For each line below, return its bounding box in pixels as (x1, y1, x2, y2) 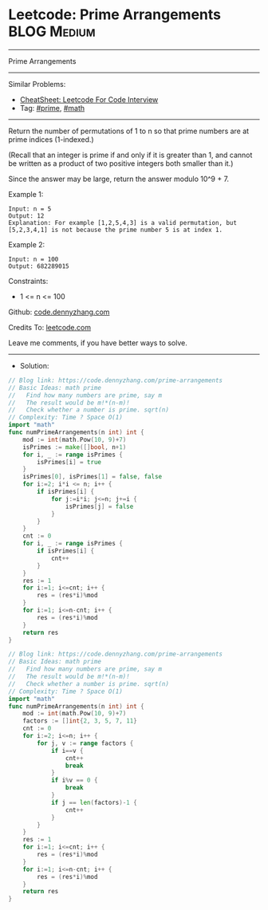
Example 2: (8, 239, 45, 249)
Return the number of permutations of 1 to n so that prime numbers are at (8, 126, 250, 136)
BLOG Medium (8, 22, 96, 41)
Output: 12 (8, 211, 45, 220)
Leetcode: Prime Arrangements (8, 6, 222, 24)
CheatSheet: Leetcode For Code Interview (19, 94, 159, 104)
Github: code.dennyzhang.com (8, 307, 110, 317)
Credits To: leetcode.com (8, 322, 92, 332)
